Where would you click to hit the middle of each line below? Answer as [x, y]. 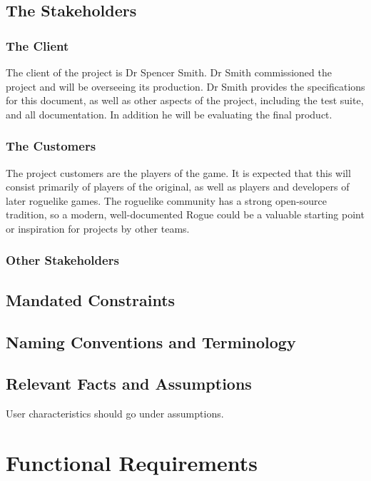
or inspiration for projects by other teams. [98, 228]
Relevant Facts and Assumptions [129, 384]
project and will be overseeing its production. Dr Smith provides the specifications [185, 86]
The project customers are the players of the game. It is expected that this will [178, 172]
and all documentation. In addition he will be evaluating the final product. [169, 114]
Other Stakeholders [62, 260]
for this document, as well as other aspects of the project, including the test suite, [185, 100]
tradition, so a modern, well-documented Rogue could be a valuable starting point [185, 214]
